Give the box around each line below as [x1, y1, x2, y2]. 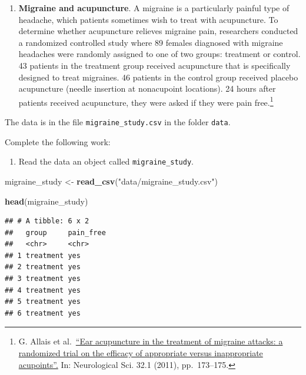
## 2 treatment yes [5, 263, 81, 272]
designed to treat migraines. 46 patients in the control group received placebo [18, 71, 298, 83]
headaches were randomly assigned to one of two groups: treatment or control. [18, 48, 301, 60]
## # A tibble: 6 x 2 [5, 217, 89, 226]
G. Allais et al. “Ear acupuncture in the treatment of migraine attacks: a [18, 335, 283, 347]
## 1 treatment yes [5, 251, 81, 260]
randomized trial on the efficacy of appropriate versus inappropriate [18, 347, 263, 359]
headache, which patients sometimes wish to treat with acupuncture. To [18, 13, 278, 25]
